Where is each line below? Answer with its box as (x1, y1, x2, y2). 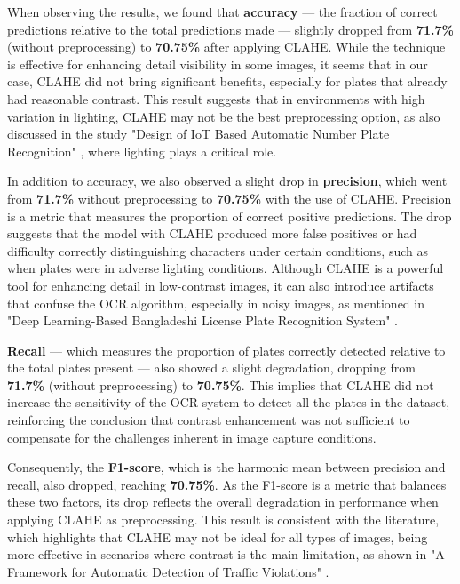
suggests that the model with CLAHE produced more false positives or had (7, 224, 417, 243)
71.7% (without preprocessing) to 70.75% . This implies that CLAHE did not (7, 375, 434, 394)
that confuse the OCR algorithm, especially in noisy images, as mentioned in (7, 293, 424, 312)
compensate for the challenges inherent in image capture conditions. (7, 428, 377, 446)
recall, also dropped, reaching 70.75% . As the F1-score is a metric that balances (7, 475, 447, 493)
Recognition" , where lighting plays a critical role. (7, 141, 277, 160)
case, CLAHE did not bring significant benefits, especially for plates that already (7, 72, 448, 91)
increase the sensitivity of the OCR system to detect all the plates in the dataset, (7, 393, 450, 412)
